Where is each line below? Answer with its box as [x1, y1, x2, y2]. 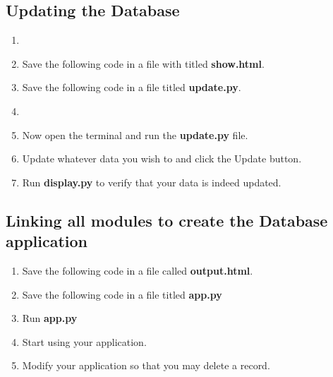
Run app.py [22, 311, 78, 325]
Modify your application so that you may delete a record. [22, 358, 270, 373]
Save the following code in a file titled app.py [22, 287, 222, 301]
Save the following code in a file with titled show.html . [22, 56, 265, 71]
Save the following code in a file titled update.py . [22, 80, 241, 95]
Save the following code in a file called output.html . [22, 263, 253, 277]
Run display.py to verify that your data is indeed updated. [22, 174, 281, 189]
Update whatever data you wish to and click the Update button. [22, 151, 302, 166]
